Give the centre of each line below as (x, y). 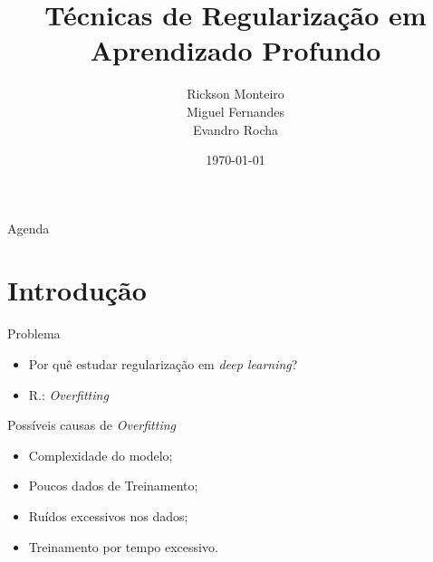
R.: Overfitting (68, 394)
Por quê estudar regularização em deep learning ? (163, 364)
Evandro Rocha (236, 129)
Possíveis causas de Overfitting (92, 425)
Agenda (29, 228)
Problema (34, 333)
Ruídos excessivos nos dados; (108, 515)
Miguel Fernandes (236, 111)
